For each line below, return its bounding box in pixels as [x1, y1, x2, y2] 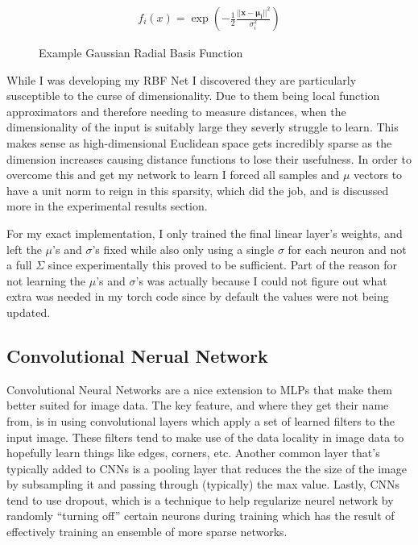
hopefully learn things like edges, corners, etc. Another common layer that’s [6, 444, 380, 461]
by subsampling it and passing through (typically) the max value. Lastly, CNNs [6, 476, 400, 493]
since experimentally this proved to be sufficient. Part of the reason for [48, 256, 397, 273]
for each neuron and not [288, 240, 407, 257]
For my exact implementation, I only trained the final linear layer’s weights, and [6, 224, 403, 241]
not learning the [6, 272, 86, 289]
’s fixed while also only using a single [92, 240, 275, 257]
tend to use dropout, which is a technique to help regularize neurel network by [6, 491, 394, 508]
